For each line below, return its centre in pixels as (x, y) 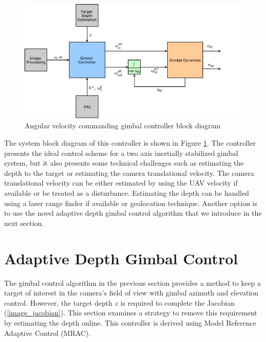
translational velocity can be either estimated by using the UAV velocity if (121, 183)
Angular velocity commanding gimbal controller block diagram (123, 126)
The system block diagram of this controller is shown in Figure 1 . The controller (130, 143)
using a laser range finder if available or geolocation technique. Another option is (131, 203)
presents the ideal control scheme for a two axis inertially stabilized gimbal (121, 153)
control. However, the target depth (58, 302)
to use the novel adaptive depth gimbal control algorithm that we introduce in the (133, 213)
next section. (24, 223)
